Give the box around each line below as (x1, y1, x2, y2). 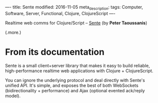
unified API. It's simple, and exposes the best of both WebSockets (5, 82, 139, 88)
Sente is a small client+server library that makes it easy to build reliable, (5, 62, 150, 68)
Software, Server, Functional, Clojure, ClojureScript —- (5, 10, 116, 16)
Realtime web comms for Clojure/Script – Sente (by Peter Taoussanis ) (5, 20, 147, 26)
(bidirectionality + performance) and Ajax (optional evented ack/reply (5, 87, 145, 93)
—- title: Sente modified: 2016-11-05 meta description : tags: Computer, (5, 4, 143, 11)
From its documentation (5, 46, 105, 58)
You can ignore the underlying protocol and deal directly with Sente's (5, 77, 145, 83)
